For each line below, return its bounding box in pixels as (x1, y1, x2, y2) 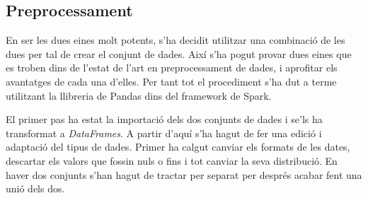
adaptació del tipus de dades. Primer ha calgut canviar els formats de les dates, (6, 139, 350, 154)
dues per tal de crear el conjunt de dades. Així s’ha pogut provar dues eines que (6, 46, 352, 61)
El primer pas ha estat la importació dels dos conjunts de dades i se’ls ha (6, 112, 323, 127)
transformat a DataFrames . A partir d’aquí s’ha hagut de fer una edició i (6, 125, 322, 140)
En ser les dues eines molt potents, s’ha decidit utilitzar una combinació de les (6, 33, 345, 47)
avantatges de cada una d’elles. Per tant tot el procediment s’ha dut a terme (6, 74, 337, 88)
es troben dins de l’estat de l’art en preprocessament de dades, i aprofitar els (6, 60, 338, 75)
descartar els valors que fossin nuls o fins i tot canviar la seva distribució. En (6, 153, 338, 168)
